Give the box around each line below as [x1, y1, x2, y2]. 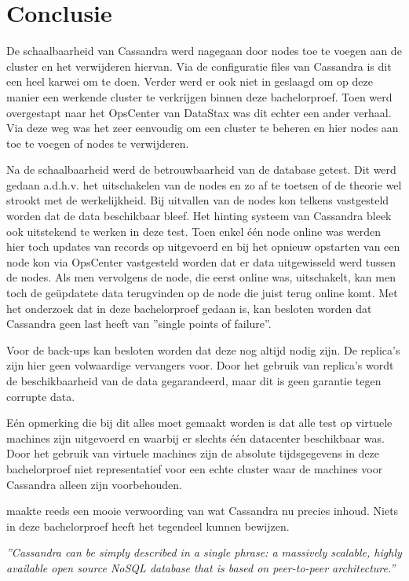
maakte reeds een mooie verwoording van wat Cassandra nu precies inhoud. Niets [6, 502, 399, 519]
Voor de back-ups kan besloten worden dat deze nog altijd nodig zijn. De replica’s [6, 341, 400, 358]
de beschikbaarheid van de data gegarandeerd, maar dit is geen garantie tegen [6, 373, 382, 388]
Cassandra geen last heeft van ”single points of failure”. [6, 315, 272, 332]
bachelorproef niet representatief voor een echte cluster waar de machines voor [6, 460, 383, 476]
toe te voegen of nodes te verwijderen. [6, 134, 189, 151]
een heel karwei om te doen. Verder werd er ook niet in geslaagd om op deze [6, 73, 373, 90]
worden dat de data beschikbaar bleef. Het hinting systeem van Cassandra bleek [6, 208, 392, 224]
